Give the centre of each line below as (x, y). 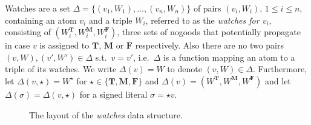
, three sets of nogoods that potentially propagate (209, 32)
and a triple (110, 20)
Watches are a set (38, 8)
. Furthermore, (280, 69)
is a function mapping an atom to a (229, 57)
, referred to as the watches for (202, 20)
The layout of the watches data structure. (106, 114)
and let (278, 80)
